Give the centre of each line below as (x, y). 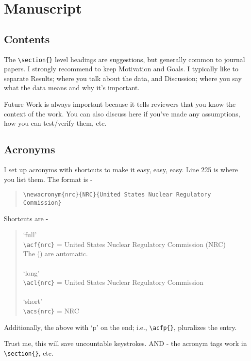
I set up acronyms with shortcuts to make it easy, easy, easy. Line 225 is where (121, 169)
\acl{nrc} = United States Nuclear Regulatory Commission (113, 282)
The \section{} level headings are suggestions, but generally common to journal (125, 59)
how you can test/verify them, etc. (55, 123)
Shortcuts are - (26, 218)
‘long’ (31, 272)
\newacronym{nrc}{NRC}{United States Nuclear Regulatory (117, 195)
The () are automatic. (55, 254)
